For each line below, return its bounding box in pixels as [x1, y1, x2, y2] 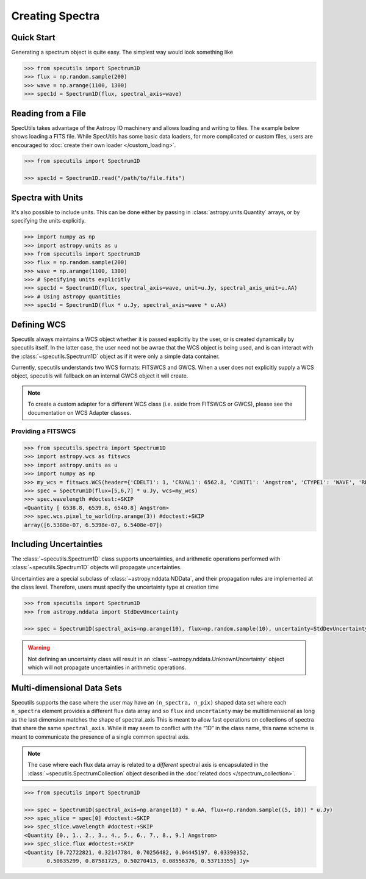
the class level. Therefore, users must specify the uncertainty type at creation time [11, 583, 219, 591]
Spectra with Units [11, 192, 84, 203]
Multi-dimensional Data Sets [11, 683, 122, 693]
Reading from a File [11, 108, 87, 118]
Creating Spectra [11, 9, 100, 23]
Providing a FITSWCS [11, 427, 76, 436]
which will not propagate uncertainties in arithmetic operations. [27, 664, 187, 671]
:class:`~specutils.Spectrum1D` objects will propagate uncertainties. [11, 564, 182, 571]
